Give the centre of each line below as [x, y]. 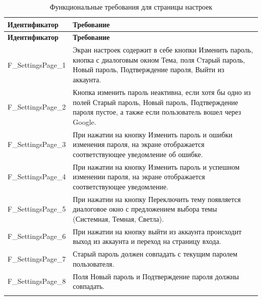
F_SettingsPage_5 [37, 209]
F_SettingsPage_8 [37, 281]
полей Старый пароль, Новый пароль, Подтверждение [155, 102]
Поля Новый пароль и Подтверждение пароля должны [156, 276]
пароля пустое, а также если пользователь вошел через [157, 112]
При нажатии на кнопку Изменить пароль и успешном [156, 166]
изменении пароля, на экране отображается [139, 177]
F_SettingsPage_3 [37, 144]
